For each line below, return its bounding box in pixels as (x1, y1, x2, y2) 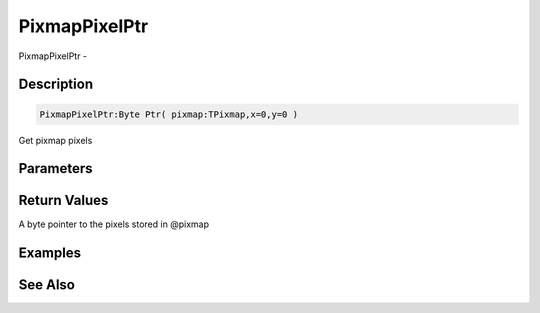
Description (18, 76, 94, 93)
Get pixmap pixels (18, 134, 93, 146)
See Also (18, 276, 75, 294)
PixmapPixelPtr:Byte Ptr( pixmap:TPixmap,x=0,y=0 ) (39, 108, 299, 120)
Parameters (18, 160, 93, 177)
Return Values (18, 192, 109, 209)
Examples (18, 245, 82, 262)
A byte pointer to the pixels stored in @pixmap (18, 218, 210, 230)
